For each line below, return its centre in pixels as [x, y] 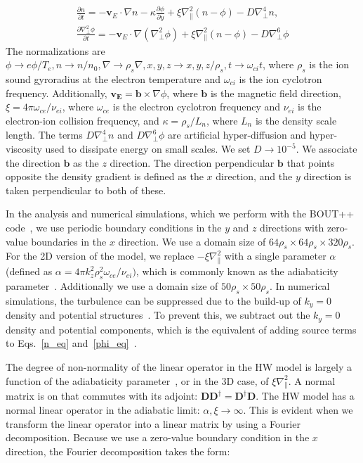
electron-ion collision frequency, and [82, 120]
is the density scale [296, 120]
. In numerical [299, 286]
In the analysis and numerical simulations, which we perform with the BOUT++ [180, 214]
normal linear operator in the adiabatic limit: [103, 409]
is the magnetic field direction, [276, 93]
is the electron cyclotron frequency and [196, 107]
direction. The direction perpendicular [192, 162]
